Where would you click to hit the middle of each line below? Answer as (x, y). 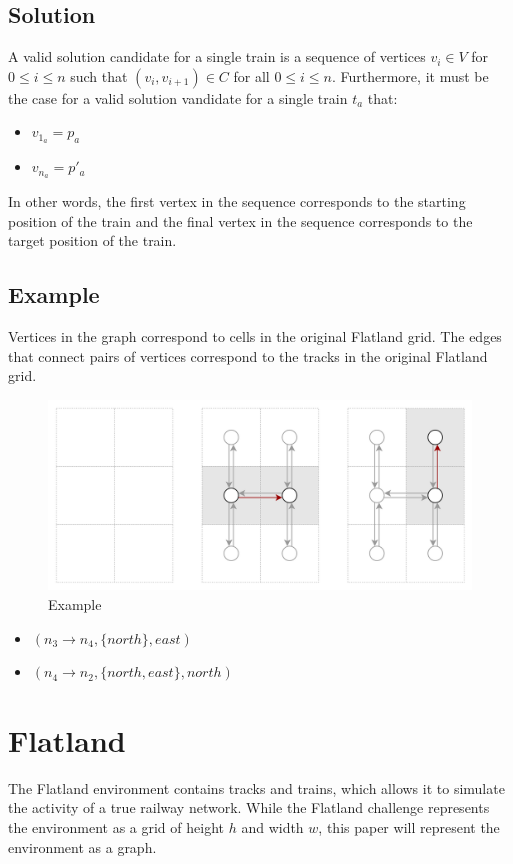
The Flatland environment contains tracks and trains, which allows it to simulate (256, 787)
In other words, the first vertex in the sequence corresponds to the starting (237, 201)
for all (251, 75)
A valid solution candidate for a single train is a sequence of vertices (217, 56)
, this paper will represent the (409, 827)
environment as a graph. (82, 846)
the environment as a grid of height (116, 827)
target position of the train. (92, 240)
